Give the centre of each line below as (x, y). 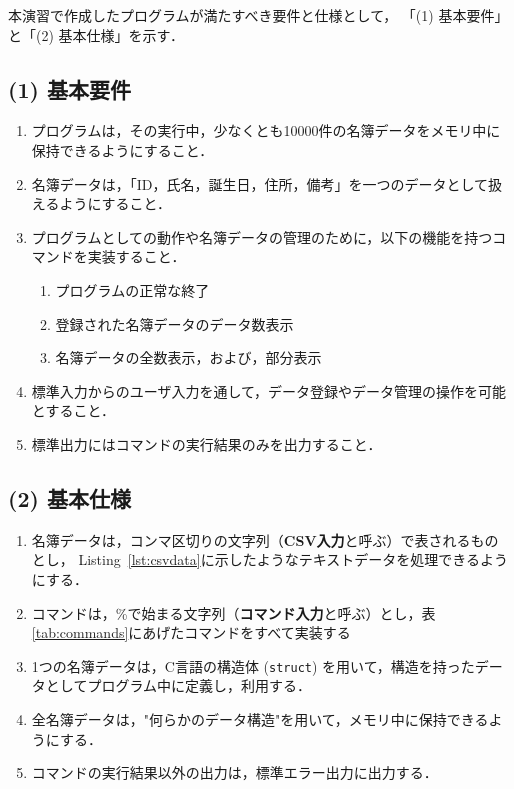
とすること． (73, 410)
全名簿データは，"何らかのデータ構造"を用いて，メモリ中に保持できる (260, 718)
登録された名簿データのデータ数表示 (174, 323)
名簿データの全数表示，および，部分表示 (188, 357)
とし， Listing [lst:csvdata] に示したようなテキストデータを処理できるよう (269, 559)
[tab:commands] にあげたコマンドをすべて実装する (191, 632)
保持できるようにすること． (122, 149)
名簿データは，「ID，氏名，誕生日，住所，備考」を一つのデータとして (260, 183)
